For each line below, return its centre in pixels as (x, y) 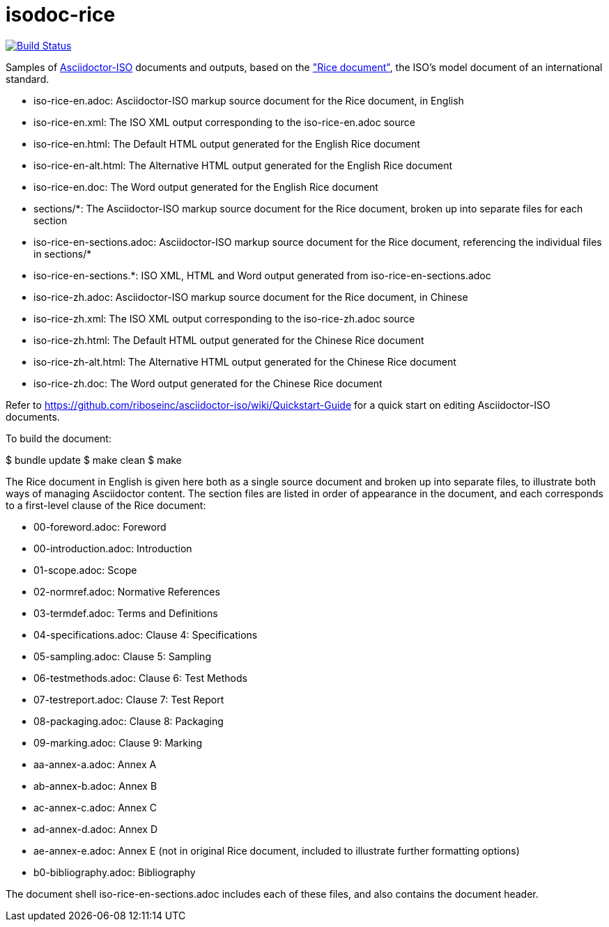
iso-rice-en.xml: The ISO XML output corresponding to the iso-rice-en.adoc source (224, 122)
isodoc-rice (61, 15)
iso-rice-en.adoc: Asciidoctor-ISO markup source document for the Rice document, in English (249, 100)
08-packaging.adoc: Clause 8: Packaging (129, 721)
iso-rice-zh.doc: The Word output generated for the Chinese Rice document (208, 383)
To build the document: (59, 438)
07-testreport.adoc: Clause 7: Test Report (129, 699)
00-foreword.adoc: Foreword (100, 527)
